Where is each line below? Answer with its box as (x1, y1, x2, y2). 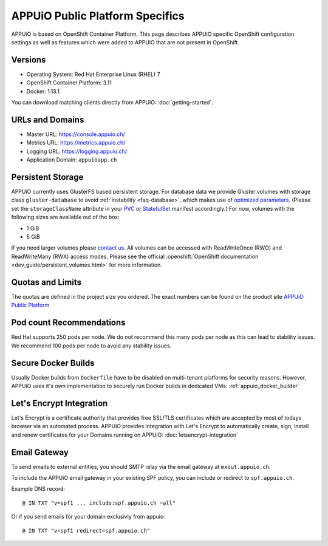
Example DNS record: (11, 485, 66, 493)
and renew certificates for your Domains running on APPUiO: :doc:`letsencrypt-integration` (11, 431, 239, 439)
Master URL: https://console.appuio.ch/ (26, 131, 126, 138)
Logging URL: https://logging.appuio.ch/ (26, 148, 128, 155)
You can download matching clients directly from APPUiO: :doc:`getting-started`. (11, 99, 214, 106)
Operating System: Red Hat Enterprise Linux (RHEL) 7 (26, 70, 160, 78)
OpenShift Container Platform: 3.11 (26, 79, 112, 86)
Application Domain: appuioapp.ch (26, 156, 117, 163)
